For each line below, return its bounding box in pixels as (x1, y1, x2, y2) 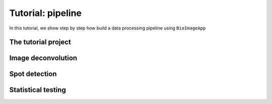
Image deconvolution (9, 54, 78, 62)
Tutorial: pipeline (9, 7, 82, 18)
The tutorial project (9, 38, 72, 46)
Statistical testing (9, 85, 66, 94)
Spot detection (9, 70, 57, 78)
